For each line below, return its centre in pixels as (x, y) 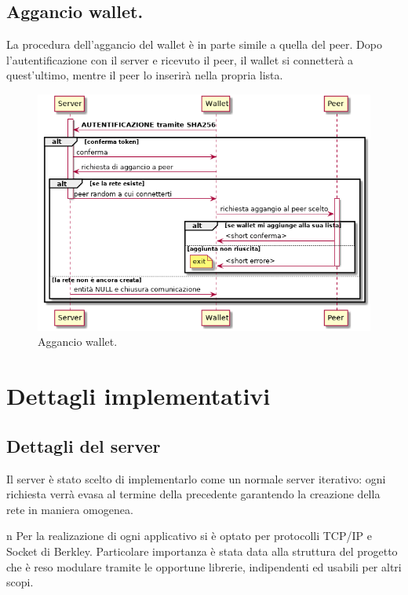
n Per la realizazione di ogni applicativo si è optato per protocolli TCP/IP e (189, 536)
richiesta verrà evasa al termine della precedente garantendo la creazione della (193, 494)
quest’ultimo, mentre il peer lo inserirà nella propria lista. (145, 75)
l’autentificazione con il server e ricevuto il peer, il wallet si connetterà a (180, 59)
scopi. (20, 582)
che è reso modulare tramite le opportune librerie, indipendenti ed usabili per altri (204, 566)
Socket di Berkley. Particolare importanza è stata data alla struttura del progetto (202, 551)
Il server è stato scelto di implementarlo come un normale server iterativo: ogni (196, 478)
